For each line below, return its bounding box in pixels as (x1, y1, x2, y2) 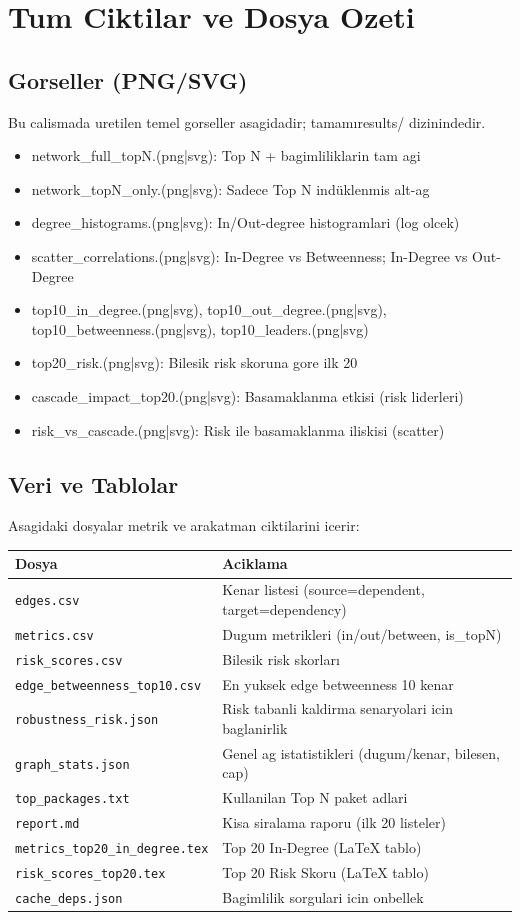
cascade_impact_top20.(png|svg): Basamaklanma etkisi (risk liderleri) (31, 385, 464, 406)
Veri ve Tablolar (8, 468, 179, 499)
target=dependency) (222, 598, 347, 619)
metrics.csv (15, 628, 94, 643)
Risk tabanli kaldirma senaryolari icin (222, 698, 454, 719)
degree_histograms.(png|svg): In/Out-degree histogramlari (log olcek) (31, 212, 460, 233)
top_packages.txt (15, 792, 130, 807)
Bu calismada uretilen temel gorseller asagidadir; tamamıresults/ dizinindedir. (8, 111, 486, 132)
